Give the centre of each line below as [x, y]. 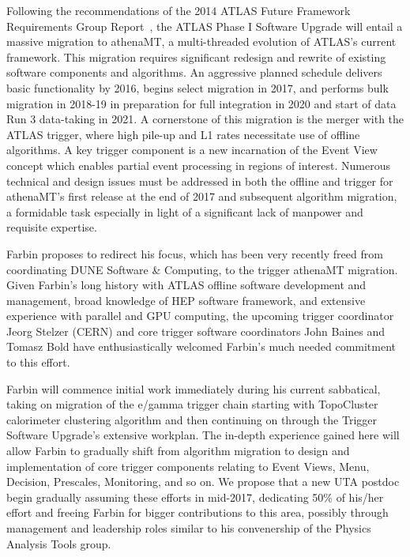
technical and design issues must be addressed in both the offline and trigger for [200, 181]
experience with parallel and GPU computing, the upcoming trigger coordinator [200, 316]
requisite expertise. [52, 227]
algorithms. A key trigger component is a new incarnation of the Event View [192, 150]
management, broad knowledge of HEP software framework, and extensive [186, 300]
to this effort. [38, 362]
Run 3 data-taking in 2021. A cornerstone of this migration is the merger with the [205, 119]
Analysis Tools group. [59, 543]
